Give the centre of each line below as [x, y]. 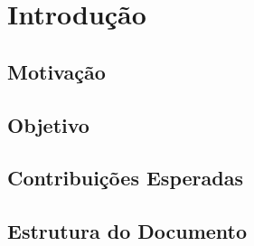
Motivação [56, 71]
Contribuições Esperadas [125, 178]
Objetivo [48, 124]
